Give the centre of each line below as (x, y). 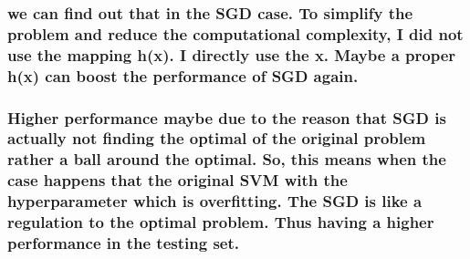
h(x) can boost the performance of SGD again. (183, 75)
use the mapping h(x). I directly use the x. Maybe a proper (232, 54)
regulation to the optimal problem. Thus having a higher (221, 222)
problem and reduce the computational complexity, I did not (235, 33)
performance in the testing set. (123, 243)
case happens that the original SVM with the (178, 180)
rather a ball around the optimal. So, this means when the (227, 159)
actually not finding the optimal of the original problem (217, 138)
